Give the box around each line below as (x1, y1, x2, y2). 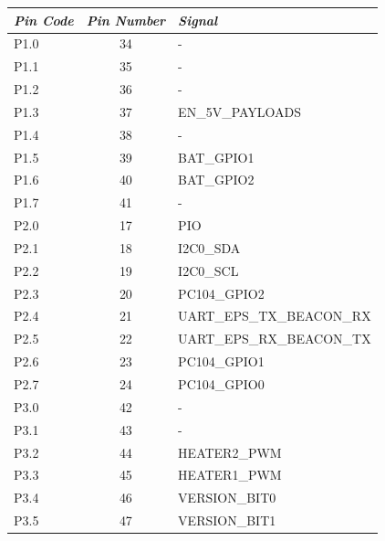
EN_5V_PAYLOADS (178, 101, 302, 121)
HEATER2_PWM (178, 442, 282, 461)
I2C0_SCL (178, 260, 239, 280)
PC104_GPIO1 (178, 352, 265, 371)
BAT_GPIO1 (178, 147, 255, 166)
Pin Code (14, 10, 74, 29)
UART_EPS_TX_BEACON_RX (178, 306, 371, 325)
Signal (178, 10, 218, 29)
